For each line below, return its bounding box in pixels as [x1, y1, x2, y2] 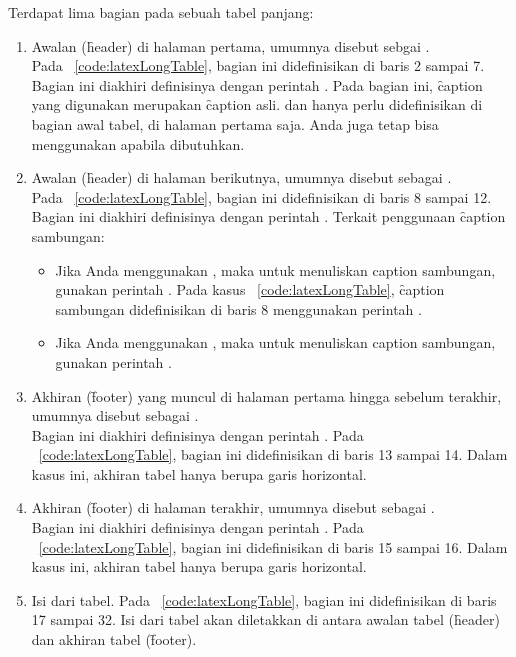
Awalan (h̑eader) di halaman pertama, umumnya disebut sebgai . [31, 35, 430, 56]
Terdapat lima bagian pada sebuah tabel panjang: [8, 2, 314, 22]
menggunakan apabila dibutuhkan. [31, 133, 245, 154]
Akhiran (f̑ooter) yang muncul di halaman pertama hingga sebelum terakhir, [31, 385, 502, 406]
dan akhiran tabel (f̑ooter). [31, 629, 197, 650]
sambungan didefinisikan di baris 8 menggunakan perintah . [55, 298, 422, 319]
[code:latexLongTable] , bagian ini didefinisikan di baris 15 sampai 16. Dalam [38, 536, 508, 557]
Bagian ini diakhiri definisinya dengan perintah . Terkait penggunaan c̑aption [31, 206, 506, 227]
